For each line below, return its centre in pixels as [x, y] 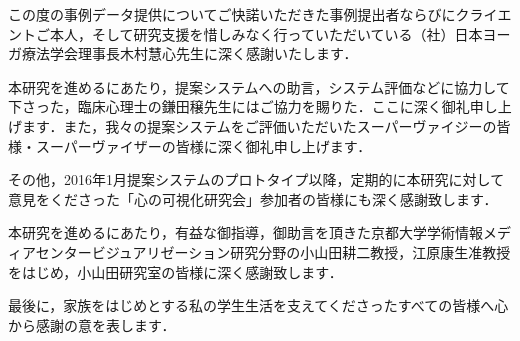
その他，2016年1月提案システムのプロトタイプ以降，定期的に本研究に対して [256, 179]
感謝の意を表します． [105, 324]
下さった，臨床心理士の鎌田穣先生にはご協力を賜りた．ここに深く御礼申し [253, 106]
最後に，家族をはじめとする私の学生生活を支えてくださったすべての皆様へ [251, 305]
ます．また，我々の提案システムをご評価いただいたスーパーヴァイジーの [259, 125]
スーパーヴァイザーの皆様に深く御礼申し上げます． [203, 145]
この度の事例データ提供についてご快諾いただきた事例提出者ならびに [232, 14]
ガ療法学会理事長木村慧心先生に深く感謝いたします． [183, 53]
